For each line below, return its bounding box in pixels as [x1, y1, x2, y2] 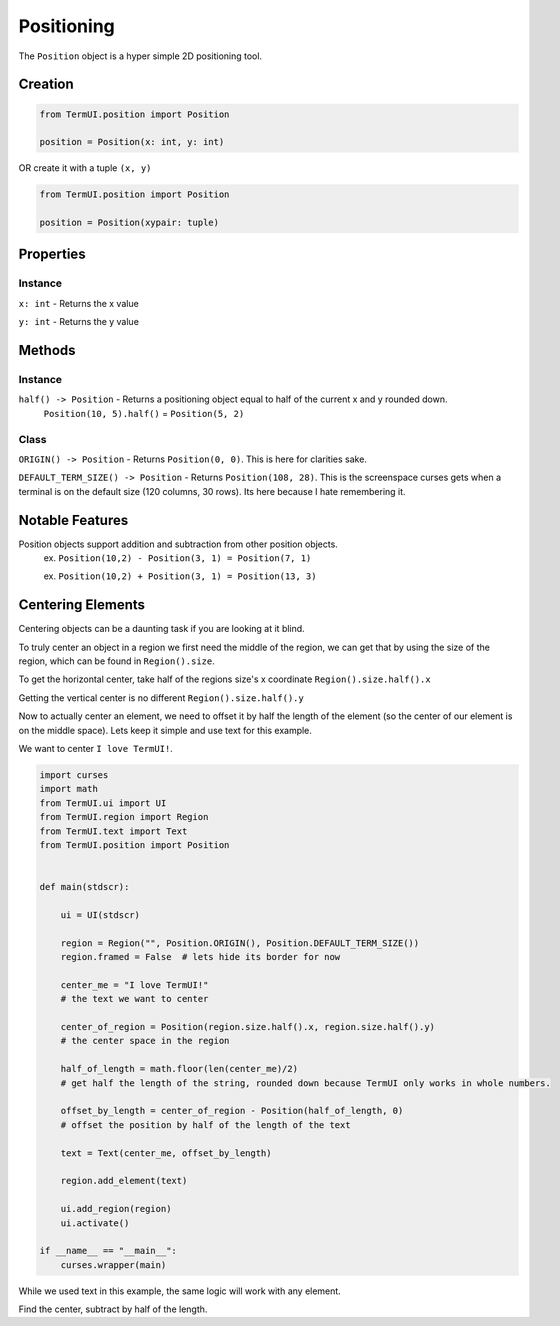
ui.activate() [60, 1217, 130, 1229]
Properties [18, 246, 86, 263]
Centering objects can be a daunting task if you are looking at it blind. [18, 623, 305, 635]
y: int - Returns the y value [18, 316, 140, 328]
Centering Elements [18, 596, 145, 614]
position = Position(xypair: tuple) [39, 217, 220, 229]
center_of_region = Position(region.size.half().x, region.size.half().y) [60, 1021, 435, 1033]
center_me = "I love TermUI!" [60, 979, 209, 990]
